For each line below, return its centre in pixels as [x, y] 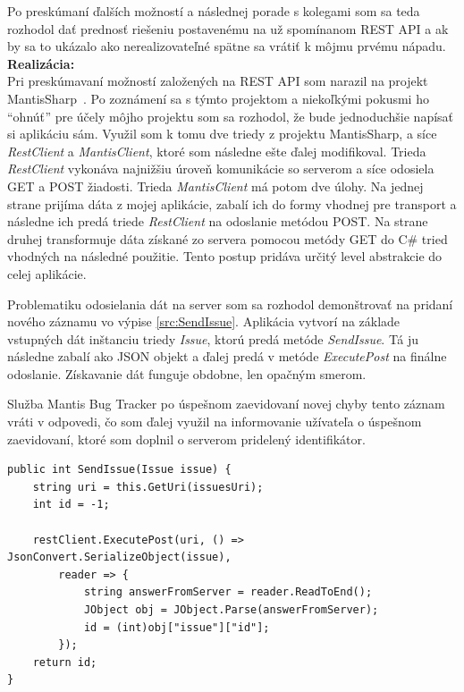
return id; [65, 662]
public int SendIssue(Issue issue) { [119, 470]
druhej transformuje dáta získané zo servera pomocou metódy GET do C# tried [228, 238]
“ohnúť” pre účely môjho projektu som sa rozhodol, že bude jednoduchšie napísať [231, 116]
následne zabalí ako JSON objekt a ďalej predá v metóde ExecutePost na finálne [227, 356]
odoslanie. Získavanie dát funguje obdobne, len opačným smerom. [187, 373]
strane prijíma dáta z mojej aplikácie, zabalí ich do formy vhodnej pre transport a [232, 203]
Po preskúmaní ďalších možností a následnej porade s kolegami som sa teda [214, 11]
